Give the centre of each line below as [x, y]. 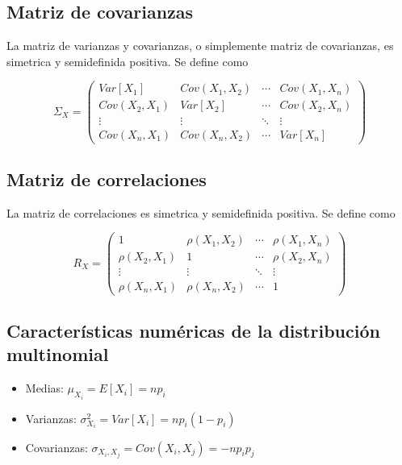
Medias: [44, 388]
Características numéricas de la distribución [193, 330]
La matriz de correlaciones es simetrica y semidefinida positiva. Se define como [201, 212]
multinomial [58, 354]
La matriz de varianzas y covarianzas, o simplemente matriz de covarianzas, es [200, 46]
